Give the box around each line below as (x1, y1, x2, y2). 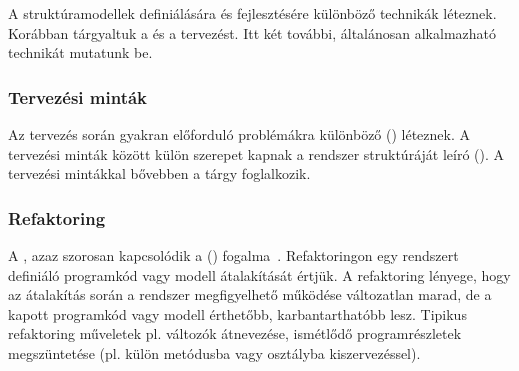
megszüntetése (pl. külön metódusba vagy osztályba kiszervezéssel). (8, 342, 421, 363)
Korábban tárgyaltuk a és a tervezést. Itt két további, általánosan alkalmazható (8, 22, 497, 43)
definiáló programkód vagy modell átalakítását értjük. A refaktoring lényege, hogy (8, 264, 511, 285)
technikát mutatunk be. (8, 42, 153, 63)
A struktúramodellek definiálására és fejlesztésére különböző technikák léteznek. (8, 3, 497, 23)
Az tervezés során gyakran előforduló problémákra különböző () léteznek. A (8, 124, 470, 144)
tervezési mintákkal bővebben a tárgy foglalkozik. (8, 163, 311, 184)
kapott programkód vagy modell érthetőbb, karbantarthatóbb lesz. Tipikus (8, 303, 467, 324)
